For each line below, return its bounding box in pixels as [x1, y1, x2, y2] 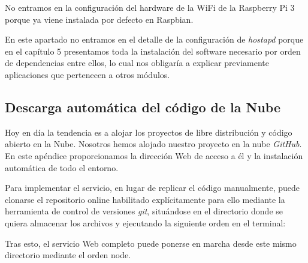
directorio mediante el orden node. [5, 249, 131, 261]
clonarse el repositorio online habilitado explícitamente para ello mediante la [5, 193, 285, 205]
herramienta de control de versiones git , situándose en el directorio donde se [5, 205, 283, 217]
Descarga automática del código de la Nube [5, 97, 280, 116]
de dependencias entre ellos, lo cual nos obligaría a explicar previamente [5, 56, 269, 69]
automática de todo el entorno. [5, 161, 119, 174]
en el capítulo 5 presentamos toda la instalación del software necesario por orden [5, 44, 301, 57]
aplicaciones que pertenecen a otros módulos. [5, 68, 170, 80]
